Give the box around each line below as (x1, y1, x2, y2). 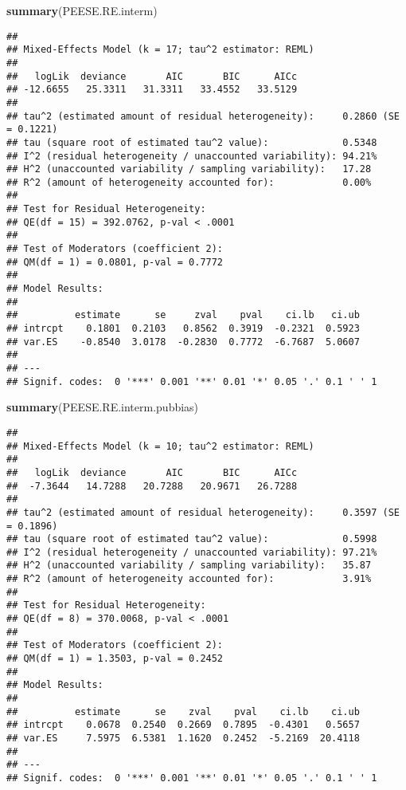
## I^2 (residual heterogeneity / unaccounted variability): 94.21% (6, 150, 377, 162)
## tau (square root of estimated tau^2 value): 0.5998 (6, 533, 377, 545)
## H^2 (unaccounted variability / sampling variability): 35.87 (6, 560, 372, 572)
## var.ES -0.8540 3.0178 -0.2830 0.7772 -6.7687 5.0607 (6, 336, 360, 348)
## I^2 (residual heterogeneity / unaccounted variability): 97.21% (6, 546, 377, 558)
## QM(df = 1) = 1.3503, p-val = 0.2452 (6, 653, 224, 665)
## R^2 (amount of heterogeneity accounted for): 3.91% (6, 573, 372, 585)
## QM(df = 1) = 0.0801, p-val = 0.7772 (6, 256, 224, 268)
